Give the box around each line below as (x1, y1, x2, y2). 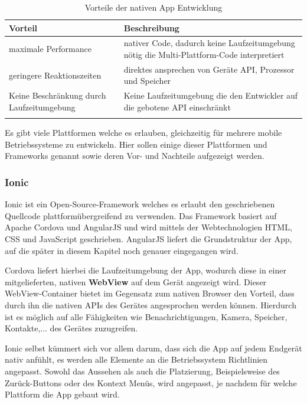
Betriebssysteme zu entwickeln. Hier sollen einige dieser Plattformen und (5, 138, 267, 150)
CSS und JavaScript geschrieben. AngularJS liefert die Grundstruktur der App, (5, 233, 292, 245)
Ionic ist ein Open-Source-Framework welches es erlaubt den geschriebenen (5, 198, 275, 210)
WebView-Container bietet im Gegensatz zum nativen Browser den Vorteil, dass (5, 287, 295, 299)
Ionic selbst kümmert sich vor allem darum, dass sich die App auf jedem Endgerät (5, 341, 302, 354)
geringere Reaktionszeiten (9, 69, 102, 81)
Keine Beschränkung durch (9, 89, 106, 102)
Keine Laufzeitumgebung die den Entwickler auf (123, 89, 298, 102)
